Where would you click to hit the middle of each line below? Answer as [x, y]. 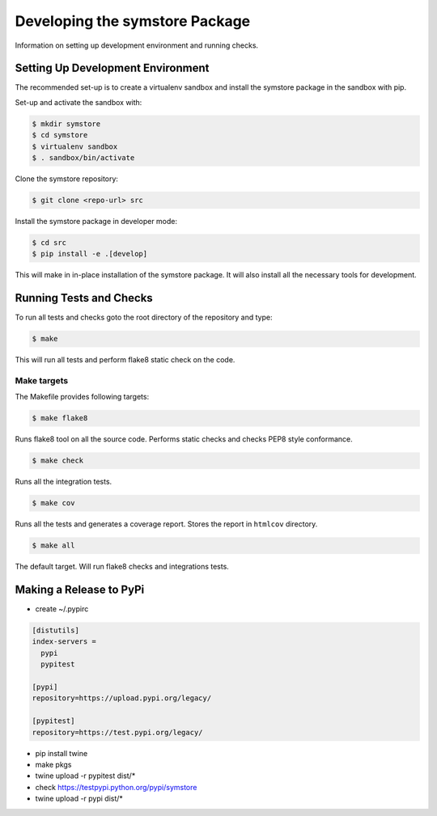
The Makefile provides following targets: [82, 397]
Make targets [42, 380]
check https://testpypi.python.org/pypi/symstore [116, 787]
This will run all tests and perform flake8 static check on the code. [125, 360]
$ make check [58, 461]
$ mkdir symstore [66, 124]
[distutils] [56, 630]
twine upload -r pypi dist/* [79, 799]
